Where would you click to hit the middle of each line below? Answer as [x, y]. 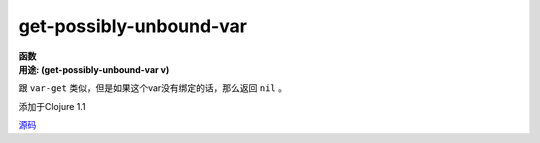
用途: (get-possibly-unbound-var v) [94, 69]
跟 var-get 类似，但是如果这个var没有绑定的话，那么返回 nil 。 [152, 88]
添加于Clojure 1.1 [52, 106]
